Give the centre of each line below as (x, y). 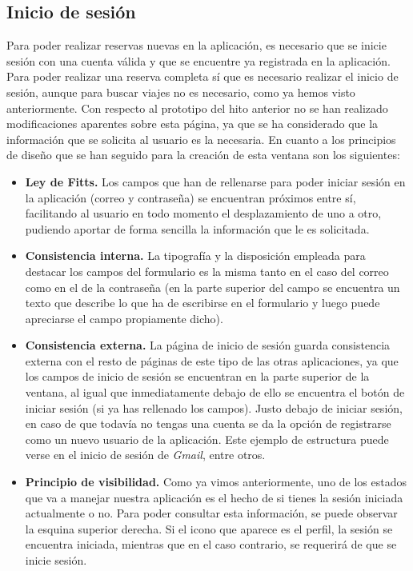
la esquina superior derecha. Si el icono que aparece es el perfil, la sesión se (209, 528)
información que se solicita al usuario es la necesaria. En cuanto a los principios (201, 139)
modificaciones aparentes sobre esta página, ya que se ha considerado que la (192, 124)
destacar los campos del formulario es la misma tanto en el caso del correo (207, 271)
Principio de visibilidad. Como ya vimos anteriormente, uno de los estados (216, 482)
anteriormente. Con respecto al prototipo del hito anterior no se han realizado (197, 108)
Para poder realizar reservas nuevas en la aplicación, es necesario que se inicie (196, 45)
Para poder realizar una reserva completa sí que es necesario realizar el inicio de (202, 76)
